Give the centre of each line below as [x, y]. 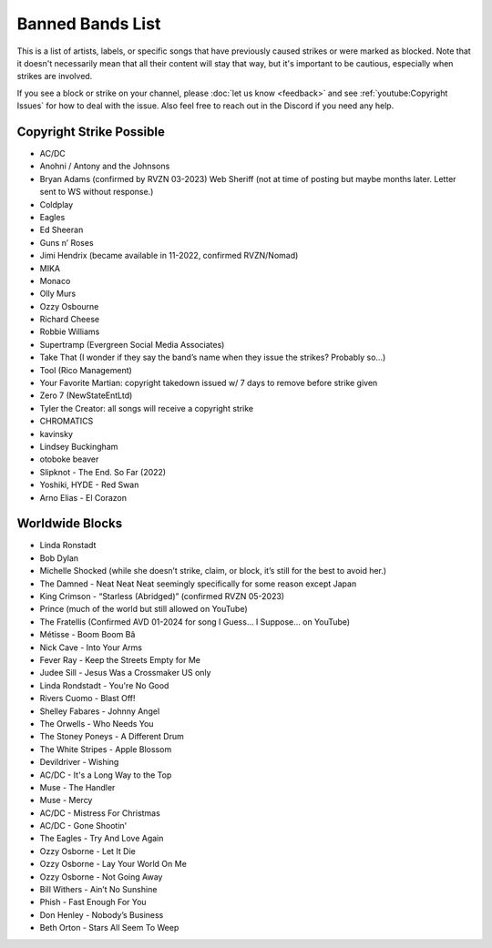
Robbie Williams [70, 331]
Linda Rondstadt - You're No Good [104, 685]
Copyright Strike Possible [91, 132]
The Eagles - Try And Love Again [102, 839]
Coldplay [56, 204]
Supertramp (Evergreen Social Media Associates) [132, 344]
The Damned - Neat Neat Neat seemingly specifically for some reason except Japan [198, 584]
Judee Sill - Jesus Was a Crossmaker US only [125, 673]
